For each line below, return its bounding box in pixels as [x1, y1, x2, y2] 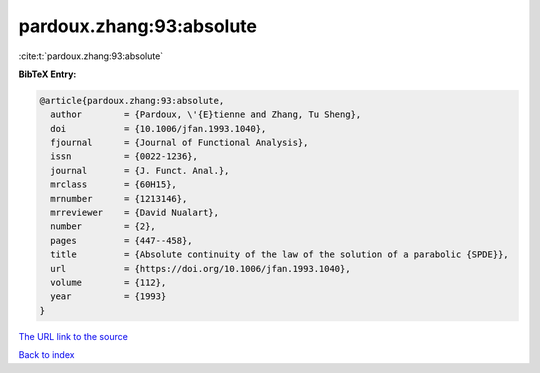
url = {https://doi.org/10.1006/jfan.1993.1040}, [50, 263, 351, 274]
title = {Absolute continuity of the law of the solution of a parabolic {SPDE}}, [50, 249, 509, 260]
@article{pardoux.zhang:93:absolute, [39, 95, 225, 106]
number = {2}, [50, 221, 157, 232]
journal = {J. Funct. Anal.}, [50, 165, 230, 176]
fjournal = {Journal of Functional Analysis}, [50, 137, 309, 149]
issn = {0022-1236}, [50, 151, 199, 162]
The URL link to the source [18, 330, 129, 342]
